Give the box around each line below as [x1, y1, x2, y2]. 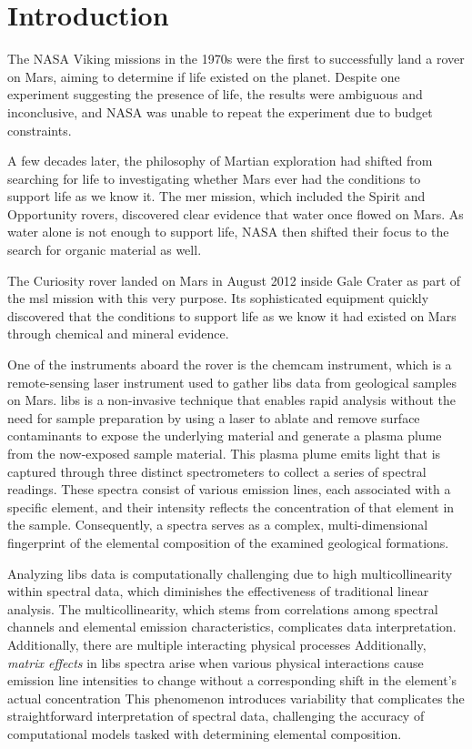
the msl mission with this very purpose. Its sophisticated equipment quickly [7, 288, 429, 308]
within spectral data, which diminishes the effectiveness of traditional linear [7, 582, 429, 601]
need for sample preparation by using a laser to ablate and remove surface [7, 408, 420, 427]
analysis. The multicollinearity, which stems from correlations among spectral [7, 599, 438, 618]
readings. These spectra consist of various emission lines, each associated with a [7, 480, 451, 499]
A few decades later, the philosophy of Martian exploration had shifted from [7, 151, 433, 170]
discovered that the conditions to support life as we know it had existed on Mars [7, 306, 457, 325]
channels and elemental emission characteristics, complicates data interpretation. [7, 617, 457, 636]
